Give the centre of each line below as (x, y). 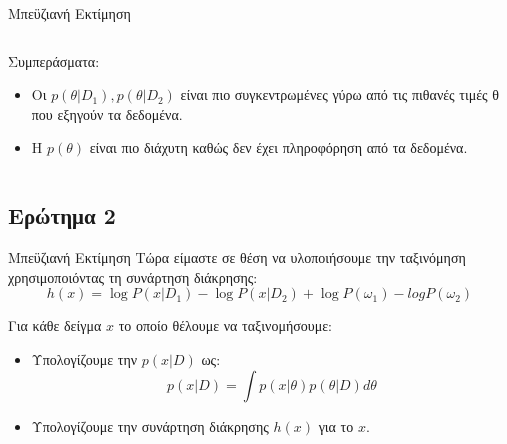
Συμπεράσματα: (54, 60)
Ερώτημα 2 (62, 215)
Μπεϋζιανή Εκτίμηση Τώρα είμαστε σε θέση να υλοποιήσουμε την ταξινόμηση (237, 257)
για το (336, 425)
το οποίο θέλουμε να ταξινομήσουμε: (225, 325)
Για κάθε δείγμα (55, 325)
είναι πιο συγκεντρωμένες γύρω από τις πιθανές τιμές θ (340, 94)
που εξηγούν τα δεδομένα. (107, 113)
